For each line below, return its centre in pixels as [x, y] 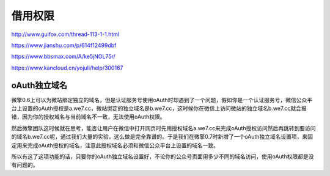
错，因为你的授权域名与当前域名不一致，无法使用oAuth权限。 [88, 117]
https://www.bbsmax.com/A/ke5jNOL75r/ [63, 57]
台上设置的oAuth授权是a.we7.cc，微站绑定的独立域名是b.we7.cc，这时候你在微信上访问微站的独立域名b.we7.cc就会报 [159, 108]
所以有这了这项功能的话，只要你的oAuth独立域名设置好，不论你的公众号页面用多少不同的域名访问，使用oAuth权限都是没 [163, 156]
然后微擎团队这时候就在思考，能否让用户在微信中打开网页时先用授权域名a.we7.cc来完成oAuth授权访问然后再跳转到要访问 [163, 128]
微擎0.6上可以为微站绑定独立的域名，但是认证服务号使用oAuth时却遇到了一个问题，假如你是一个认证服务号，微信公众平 [162, 100]
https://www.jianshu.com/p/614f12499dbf [64, 45]
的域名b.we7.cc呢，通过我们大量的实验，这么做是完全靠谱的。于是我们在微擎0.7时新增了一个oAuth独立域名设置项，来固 [162, 137]
